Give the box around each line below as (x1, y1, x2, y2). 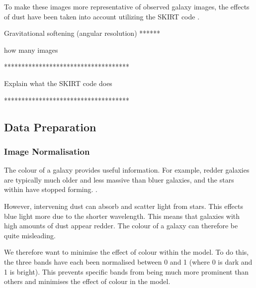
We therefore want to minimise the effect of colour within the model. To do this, (4, 247, 249, 257)
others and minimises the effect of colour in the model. (4, 276, 171, 287)
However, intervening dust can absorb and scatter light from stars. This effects (4, 200, 244, 211)
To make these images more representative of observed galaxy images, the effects (4, 1, 250, 11)
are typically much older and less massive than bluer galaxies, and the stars (4, 174, 234, 185)
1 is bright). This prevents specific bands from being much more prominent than (4, 266, 249, 277)
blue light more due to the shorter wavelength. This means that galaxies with (4, 210, 240, 221)
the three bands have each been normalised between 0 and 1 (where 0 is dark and (4, 256, 253, 267)
